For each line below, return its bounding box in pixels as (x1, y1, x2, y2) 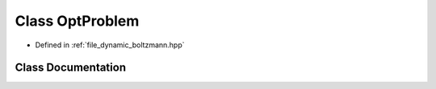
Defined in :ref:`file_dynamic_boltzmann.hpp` (35, 40, 185, 50)
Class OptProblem (15, 12, 140, 30)
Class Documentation (15, 61, 127, 75)
